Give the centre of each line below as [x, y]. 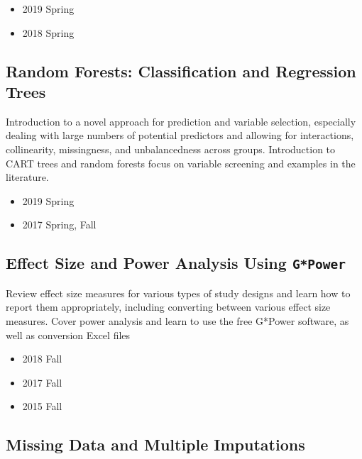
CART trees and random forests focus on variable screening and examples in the [181, 163]
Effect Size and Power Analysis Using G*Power [176, 263]
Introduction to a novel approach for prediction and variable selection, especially [181, 121]
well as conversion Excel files [68, 334]
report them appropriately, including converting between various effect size [168, 307]
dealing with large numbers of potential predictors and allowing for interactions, [180, 135]
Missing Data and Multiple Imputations [155, 444]
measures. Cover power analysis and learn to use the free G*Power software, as [177, 320]
